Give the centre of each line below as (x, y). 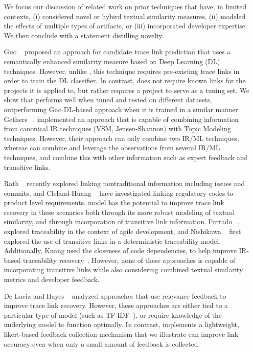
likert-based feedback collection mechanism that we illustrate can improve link (121, 334)
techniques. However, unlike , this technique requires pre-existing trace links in (122, 71)
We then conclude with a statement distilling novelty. (84, 35)
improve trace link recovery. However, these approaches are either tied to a (116, 305)
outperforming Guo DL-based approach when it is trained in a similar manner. (122, 109)
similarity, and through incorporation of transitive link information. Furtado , (122, 222)
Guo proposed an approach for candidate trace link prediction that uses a (117, 52)
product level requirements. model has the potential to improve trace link (114, 202)
